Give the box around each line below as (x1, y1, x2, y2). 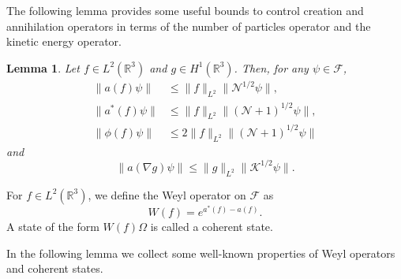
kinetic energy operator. (6, 33, 122, 50)
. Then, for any (234, 59, 309, 76)
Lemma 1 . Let (6, 59, 80, 76)
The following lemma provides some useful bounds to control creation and (6, 2, 364, 18)
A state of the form (6, 218, 99, 235)
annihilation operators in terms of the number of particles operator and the (6, 17, 371, 34)
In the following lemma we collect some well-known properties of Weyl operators (6, 244, 395, 261)
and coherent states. (6, 260, 103, 277)
